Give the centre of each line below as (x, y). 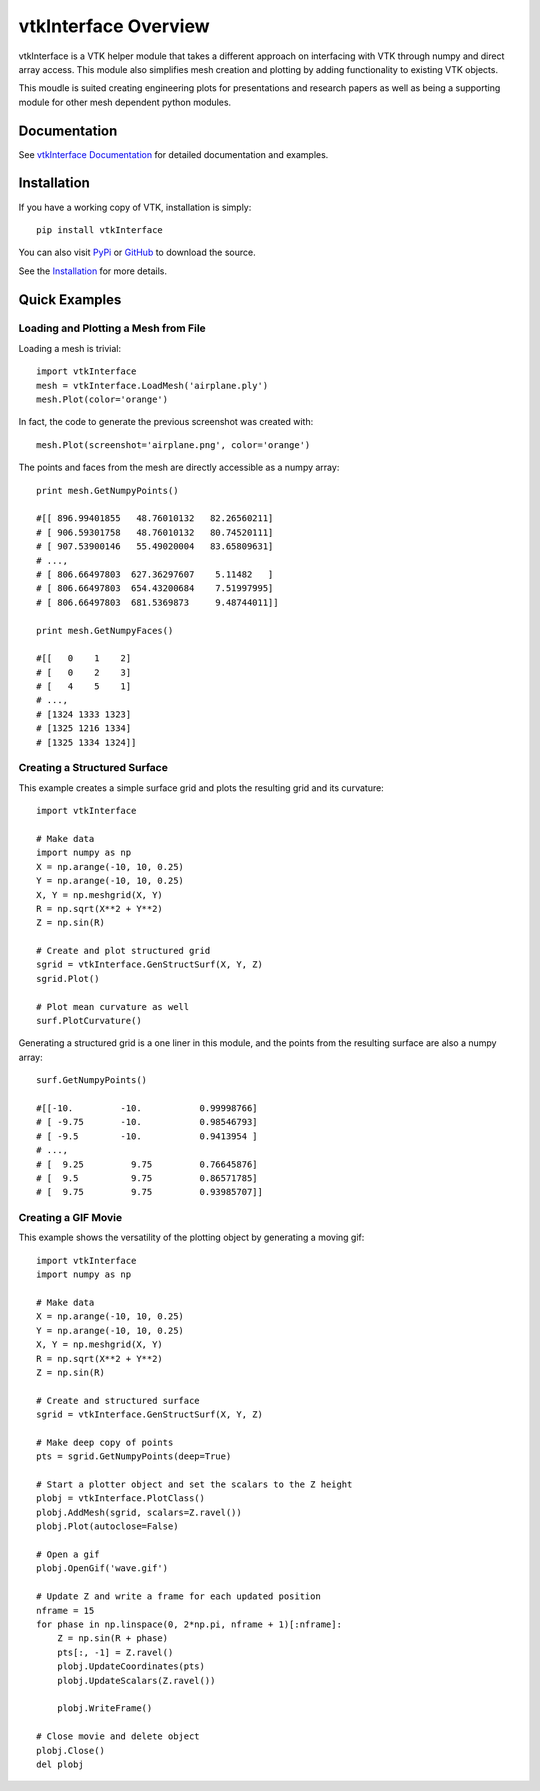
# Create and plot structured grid (123, 951)
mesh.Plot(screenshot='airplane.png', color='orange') (173, 444)
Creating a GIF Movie (70, 1218)
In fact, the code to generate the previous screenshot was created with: (166, 422)
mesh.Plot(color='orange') (102, 399)
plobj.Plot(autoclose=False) (107, 1526)
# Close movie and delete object (118, 1736)
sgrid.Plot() (68, 978)
